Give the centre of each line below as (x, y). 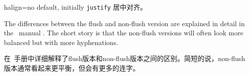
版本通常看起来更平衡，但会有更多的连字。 (72, 68)
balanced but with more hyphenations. (61, 42)
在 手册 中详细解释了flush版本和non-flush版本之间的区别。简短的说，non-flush (125, 58)
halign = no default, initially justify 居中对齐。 (76, 7)
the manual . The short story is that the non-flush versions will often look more (124, 33)
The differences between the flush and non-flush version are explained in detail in (124, 23)
